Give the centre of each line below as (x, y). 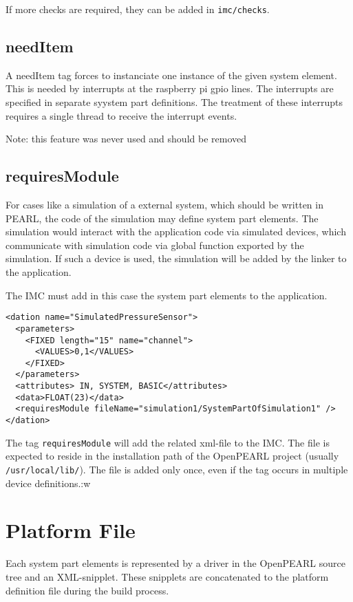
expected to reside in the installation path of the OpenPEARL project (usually (172, 456)
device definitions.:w (48, 483)
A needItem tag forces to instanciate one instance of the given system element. (171, 75)
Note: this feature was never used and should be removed (126, 139)
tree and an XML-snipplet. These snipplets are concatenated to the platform (167, 576)
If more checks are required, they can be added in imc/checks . (138, 9)
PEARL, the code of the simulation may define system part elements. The (162, 218)
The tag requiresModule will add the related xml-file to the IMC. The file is (168, 442)
